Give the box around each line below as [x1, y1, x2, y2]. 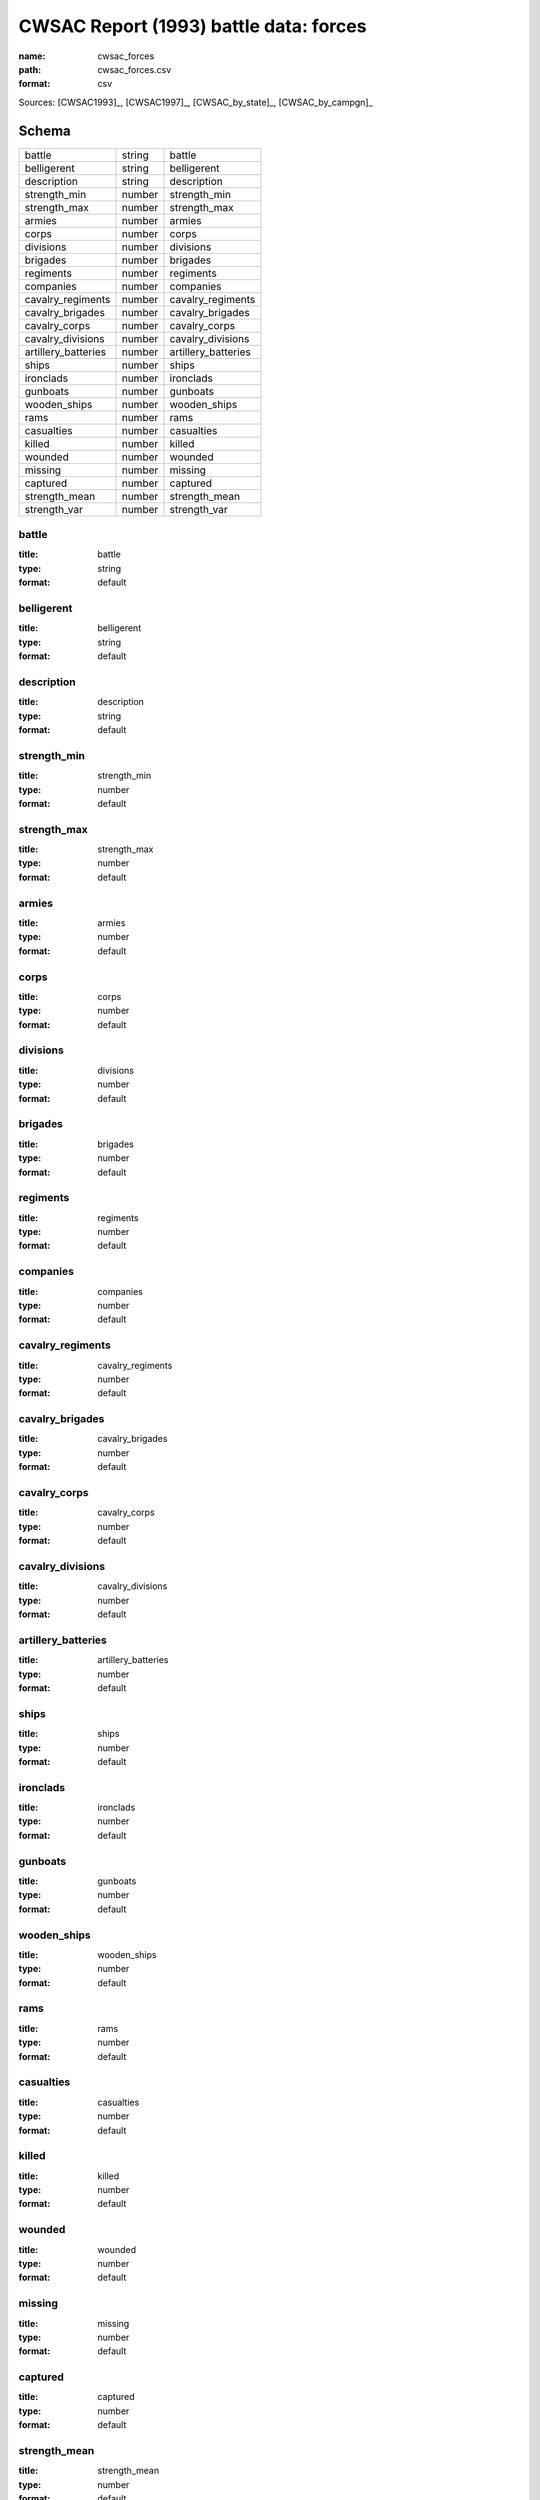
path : [18, 63, 42, 75]
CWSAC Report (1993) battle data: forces [18, 15, 367, 37]
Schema [18, 122, 72, 139]
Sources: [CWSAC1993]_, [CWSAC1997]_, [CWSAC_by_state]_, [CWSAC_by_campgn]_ [18, 96, 374, 108]
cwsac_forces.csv [97, 63, 172, 75]
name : [18, 50, 46, 62]
